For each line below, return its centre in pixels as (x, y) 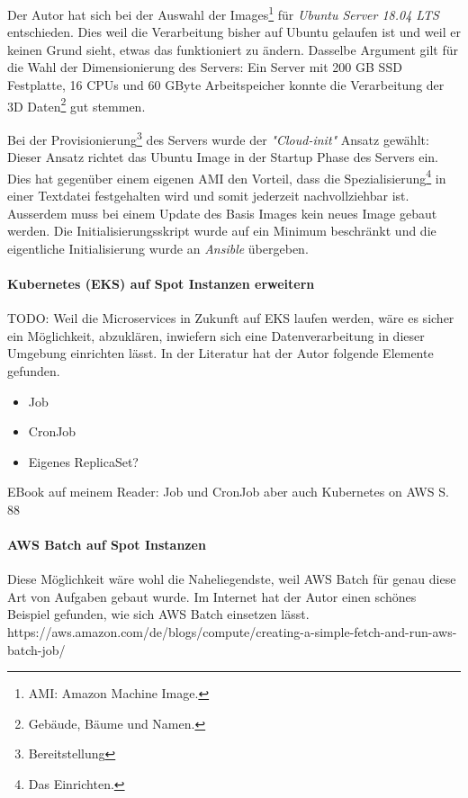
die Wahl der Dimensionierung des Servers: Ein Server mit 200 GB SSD (205, 67)
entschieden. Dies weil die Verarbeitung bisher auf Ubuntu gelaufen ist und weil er (234, 32)
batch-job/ (36, 649)
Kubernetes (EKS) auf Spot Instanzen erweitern (161, 283)
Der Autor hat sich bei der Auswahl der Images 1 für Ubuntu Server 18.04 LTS (223, 13)
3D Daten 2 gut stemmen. (76, 104)
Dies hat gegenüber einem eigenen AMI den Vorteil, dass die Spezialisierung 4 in (227, 176)
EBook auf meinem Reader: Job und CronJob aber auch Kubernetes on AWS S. (228, 492)
